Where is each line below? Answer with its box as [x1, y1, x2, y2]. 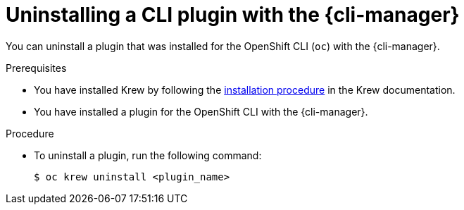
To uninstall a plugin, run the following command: [34, 149, 262, 161]
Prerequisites [6, 61, 67, 74]
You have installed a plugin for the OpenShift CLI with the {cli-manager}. [34, 105, 368, 118]
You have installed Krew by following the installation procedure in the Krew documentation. [34, 83, 456, 96]
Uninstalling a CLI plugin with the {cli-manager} [6, 3, 460, 27]
